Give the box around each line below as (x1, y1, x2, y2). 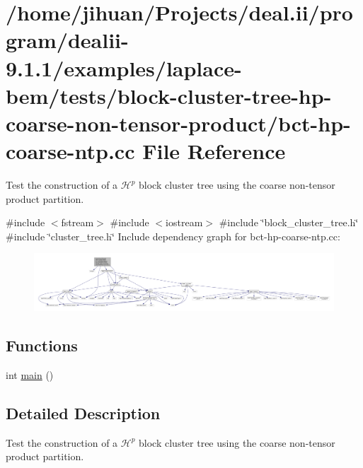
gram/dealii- (6, 25, 129, 54)
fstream (61, 215, 94, 230)
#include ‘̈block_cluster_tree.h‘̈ (219, 215, 359, 230)
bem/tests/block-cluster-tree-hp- (6, 81, 332, 110)
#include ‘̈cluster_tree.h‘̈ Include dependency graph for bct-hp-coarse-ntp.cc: (6, 228, 340, 243)
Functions (6, 334, 78, 356)
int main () (6, 367, 54, 382)
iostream (166, 215, 203, 230)
